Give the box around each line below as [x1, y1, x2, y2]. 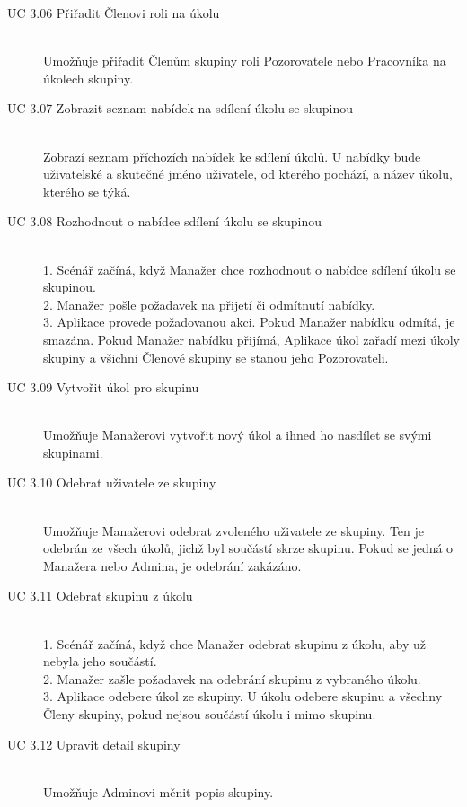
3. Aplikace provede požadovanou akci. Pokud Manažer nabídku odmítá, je [43, 312, 455, 331]
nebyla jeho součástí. [43, 652, 157, 671]
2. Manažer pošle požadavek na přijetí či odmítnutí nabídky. [43, 294, 375, 313]
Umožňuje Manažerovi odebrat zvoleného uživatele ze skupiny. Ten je [43, 521, 425, 539]
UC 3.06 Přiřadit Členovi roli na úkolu [7, 4, 220, 22]
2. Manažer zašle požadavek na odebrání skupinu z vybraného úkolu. [43, 669, 421, 688]
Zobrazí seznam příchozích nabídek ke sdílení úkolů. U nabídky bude [43, 146, 421, 165]
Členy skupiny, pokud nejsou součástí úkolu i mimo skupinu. [43, 705, 376, 723]
